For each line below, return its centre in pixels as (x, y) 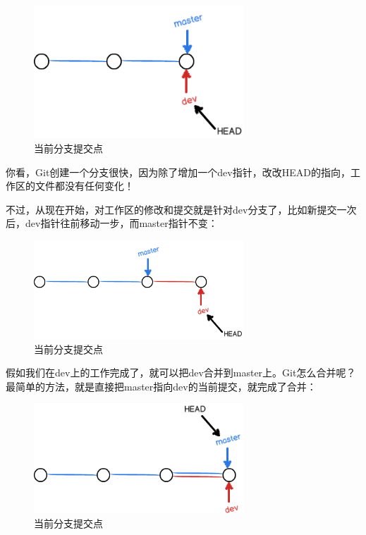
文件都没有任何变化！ (84, 186)
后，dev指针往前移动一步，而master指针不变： (112, 223)
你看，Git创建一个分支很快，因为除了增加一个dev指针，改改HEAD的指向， (178, 172)
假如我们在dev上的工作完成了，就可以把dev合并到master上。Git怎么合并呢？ (181, 373)
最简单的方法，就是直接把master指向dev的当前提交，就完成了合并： (161, 386)
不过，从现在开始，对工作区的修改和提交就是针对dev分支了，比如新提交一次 (181, 209)
